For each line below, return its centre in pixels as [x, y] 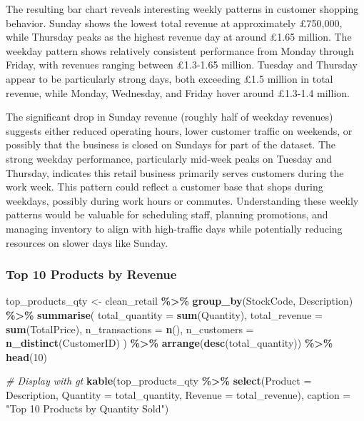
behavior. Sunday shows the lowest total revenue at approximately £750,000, [174, 22]
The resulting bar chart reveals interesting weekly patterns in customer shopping [182, 9]
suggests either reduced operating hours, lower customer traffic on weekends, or [179, 130]
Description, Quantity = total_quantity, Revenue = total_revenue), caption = [178, 394]
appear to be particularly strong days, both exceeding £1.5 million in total [170, 78]
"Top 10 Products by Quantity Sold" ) [87, 409]
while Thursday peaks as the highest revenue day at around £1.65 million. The [179, 37]
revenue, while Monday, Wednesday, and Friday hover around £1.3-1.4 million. [178, 92]
